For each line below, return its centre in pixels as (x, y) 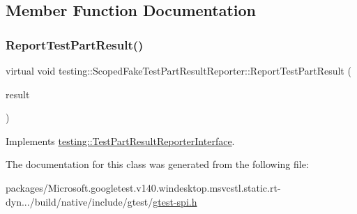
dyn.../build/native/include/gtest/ (79, 201)
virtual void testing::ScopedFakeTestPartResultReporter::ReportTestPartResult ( (178, 70)
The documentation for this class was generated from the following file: (157, 164)
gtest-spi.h (175, 201)
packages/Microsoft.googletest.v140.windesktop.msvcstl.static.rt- (143, 187)
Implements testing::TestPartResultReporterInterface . (120, 140)
